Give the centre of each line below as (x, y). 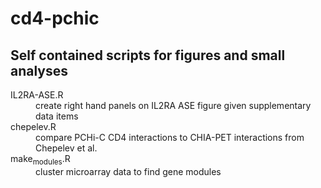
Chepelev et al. (66, 148)
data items (57, 116)
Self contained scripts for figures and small (148, 55)
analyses (39, 70)
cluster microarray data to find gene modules (128, 171)
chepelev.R (33, 126)
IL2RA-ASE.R (37, 95)
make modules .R (40, 160)
